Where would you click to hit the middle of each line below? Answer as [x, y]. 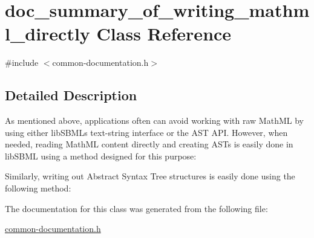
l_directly [47, 34]
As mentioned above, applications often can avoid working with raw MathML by [154, 121]
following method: [38, 188]
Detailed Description [71, 95]
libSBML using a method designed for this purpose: [101, 156]
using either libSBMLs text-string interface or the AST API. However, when [146, 132]
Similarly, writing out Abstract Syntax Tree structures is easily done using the [150, 176]
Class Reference [164, 34]
